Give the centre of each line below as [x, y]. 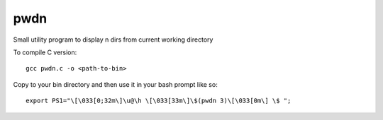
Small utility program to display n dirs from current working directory [113, 40]
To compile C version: [45, 52]
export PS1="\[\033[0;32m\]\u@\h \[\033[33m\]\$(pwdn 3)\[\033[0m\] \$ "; [159, 101]
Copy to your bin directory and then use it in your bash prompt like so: [115, 84]
